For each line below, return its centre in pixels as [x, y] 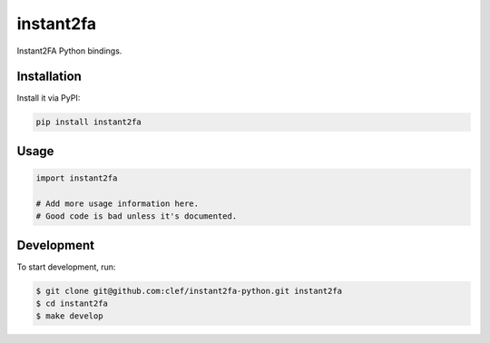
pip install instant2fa [89, 122]
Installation [49, 77]
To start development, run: [66, 267]
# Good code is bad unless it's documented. [137, 216]
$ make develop [69, 316]
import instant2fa [77, 178]
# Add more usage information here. [118, 203]
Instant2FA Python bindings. [69, 51]
